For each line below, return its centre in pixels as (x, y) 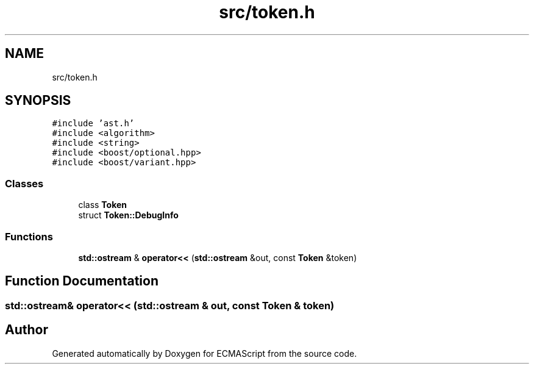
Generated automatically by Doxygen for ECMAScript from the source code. (205, 353)
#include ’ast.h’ (93, 124)
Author (27, 330)
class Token (103, 205)
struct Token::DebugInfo (128, 215)
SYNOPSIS (38, 101)
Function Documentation (82, 281)
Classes (24, 183)
